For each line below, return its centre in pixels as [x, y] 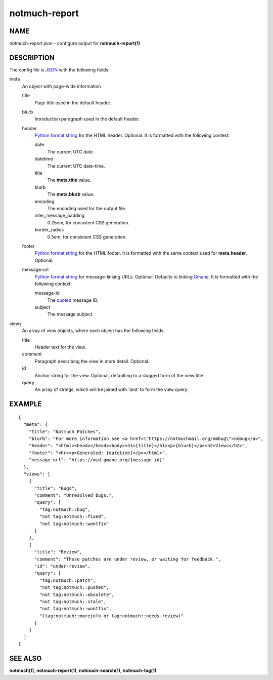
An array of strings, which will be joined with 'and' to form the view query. [111, 389]
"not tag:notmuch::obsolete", [77, 594]
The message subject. [70, 314]
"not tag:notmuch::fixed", [73, 517]
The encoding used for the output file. [87, 208]
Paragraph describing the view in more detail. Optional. [92, 361]
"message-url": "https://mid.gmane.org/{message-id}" [97, 460]
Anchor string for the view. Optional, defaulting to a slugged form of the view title [119, 375]
